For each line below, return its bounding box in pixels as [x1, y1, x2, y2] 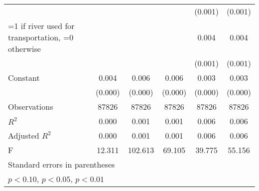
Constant [8, 72, 40, 83]
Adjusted [8, 130, 39, 141]
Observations [8, 101, 53, 112]
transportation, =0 [8, 31, 74, 43]
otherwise [8, 43, 41, 54]
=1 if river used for [8, 20, 75, 31]
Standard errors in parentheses [8, 159, 115, 170]
